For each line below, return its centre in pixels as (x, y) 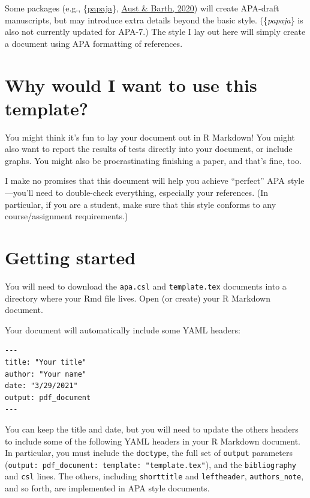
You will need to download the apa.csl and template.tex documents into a (146, 286)
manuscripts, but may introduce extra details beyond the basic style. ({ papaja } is (154, 20)
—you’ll (19, 193)
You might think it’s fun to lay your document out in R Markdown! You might (150, 137)
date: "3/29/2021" (41, 386)
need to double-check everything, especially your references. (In (152, 193)
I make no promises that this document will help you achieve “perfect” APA (145, 181)
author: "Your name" (46, 374)
